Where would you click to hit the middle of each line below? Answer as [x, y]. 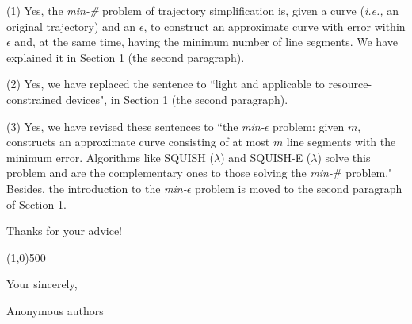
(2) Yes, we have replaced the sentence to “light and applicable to [166, 84]
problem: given [309, 126]
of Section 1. [36, 204]
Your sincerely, [42, 284]
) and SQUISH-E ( [266, 157]
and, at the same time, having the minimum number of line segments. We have [206, 42]
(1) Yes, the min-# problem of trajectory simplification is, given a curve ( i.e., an [203, 10]
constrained [34, 99]
